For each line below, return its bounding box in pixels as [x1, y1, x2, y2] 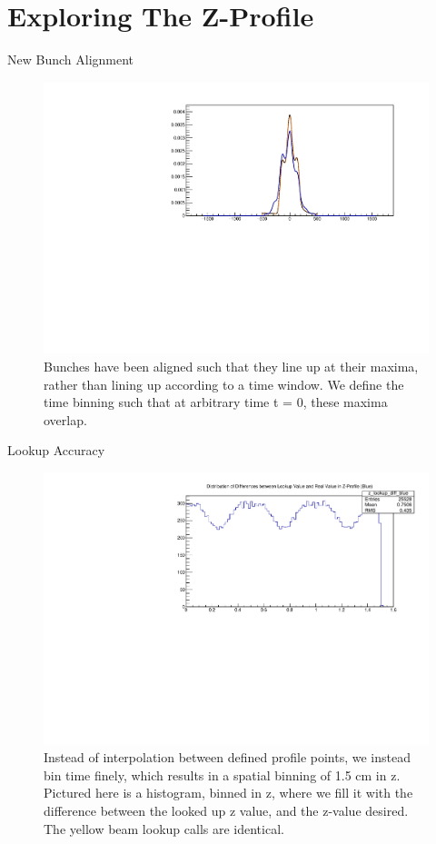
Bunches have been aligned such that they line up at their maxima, [44, 356, 419, 375]
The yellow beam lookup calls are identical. [44, 819, 284, 838]
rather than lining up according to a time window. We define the [44, 374, 404, 393]
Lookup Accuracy [7, 441, 105, 460]
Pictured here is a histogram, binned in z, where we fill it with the [44, 783, 413, 802]
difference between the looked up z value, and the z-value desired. [44, 800, 409, 819]
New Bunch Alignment [7, 50, 134, 69]
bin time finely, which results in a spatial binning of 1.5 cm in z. [44, 765, 401, 784]
